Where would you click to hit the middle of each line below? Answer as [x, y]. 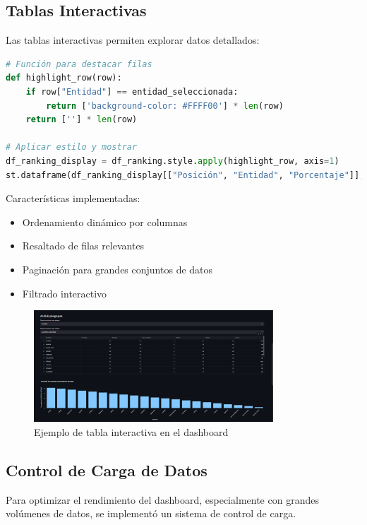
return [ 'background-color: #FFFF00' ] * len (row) [165, 106]
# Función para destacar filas [79, 64]
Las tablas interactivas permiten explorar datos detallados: [133, 40]
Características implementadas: [73, 198]
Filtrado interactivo [65, 293]
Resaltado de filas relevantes [83, 246]
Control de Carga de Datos [107, 470]
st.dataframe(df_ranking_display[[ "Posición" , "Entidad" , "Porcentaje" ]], [185, 175]
